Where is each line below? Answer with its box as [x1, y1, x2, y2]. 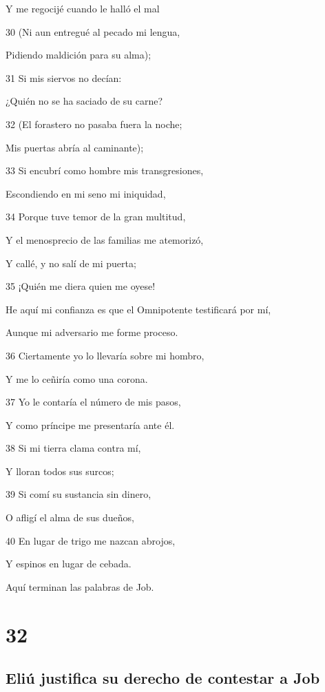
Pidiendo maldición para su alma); [6, 48, 151, 62]
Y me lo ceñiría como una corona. [6, 371, 148, 386]
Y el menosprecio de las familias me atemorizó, [6, 232, 204, 247]
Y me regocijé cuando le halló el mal [6, 1, 160, 15]
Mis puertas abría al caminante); [6, 140, 144, 154]
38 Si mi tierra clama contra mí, [6, 441, 141, 455]
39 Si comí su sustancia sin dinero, [6, 487, 151, 501]
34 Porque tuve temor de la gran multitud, [6, 209, 186, 224]
